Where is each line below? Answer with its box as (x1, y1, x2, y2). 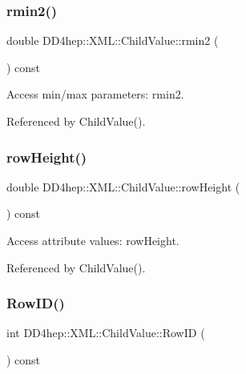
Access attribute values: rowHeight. (6, 232, 179, 248)
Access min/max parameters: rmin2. (6, 86, 184, 103)
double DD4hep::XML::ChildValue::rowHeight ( (6, 178, 240, 195)
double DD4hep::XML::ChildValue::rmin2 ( (6, 32, 219, 49)
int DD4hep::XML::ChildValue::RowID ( (6, 324, 205, 341)
